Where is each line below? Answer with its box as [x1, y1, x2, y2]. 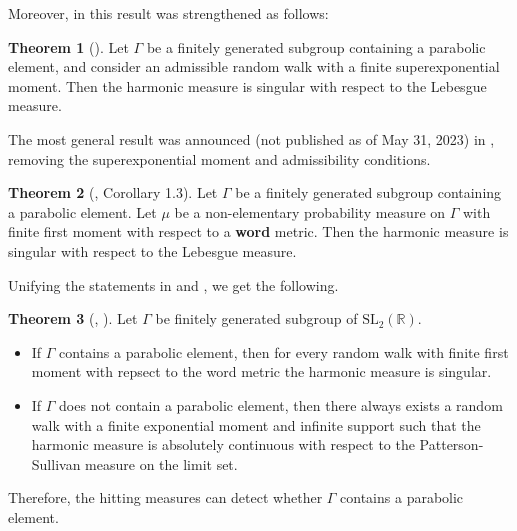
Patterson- [419, 434, 484, 455]
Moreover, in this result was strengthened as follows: [8, 3, 329, 23]
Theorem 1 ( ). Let [8, 36, 129, 57]
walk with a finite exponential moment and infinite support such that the [31, 414, 481, 435]
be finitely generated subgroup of [155, 308, 358, 329]
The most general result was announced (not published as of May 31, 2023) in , [8, 128, 495, 149]
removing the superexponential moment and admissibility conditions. [8, 148, 431, 169]
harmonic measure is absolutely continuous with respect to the [31, 434, 415, 455]
